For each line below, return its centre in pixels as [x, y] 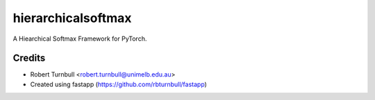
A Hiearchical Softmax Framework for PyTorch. [80, 39]
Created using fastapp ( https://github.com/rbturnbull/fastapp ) [119, 84]
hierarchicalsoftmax [72, 18]
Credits [29, 58]
